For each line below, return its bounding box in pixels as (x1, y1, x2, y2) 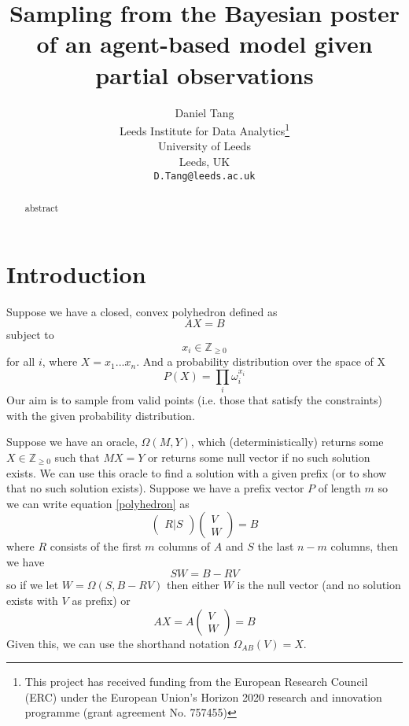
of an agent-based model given (36, 28, 373, 60)
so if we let (6, 577, 59, 593)
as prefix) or (72, 592, 131, 609)
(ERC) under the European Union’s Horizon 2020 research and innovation (24, 688, 382, 705)
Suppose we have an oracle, (6, 433, 138, 450)
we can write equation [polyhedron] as (6, 495, 190, 511)
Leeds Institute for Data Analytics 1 (119, 120, 290, 138)
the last (257, 538, 294, 555)
